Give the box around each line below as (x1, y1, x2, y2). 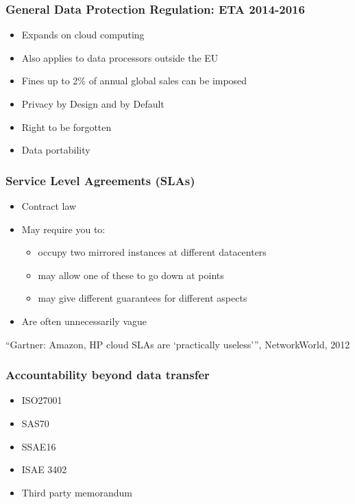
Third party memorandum (21, 485, 132, 499)
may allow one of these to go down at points (38, 267, 224, 282)
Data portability (21, 143, 90, 157)
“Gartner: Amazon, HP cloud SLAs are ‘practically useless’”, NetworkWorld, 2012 (5, 337, 350, 351)
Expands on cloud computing (21, 27, 145, 42)
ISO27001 (21, 393, 62, 407)
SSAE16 (21, 439, 56, 453)
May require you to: (21, 221, 106, 236)
